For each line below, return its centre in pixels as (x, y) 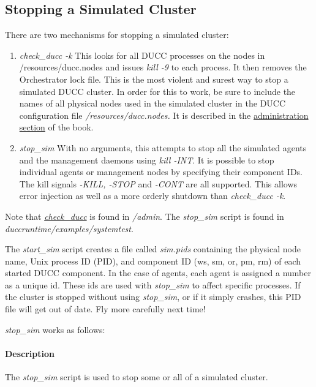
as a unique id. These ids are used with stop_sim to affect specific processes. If (153, 284)
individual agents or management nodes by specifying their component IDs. (161, 172)
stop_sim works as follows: (55, 329)
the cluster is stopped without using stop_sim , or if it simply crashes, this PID (153, 297)
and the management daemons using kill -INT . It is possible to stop (147, 160)
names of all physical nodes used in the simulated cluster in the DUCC (152, 103)
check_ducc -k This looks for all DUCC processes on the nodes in (142, 55)
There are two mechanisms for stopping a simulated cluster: (117, 35)
